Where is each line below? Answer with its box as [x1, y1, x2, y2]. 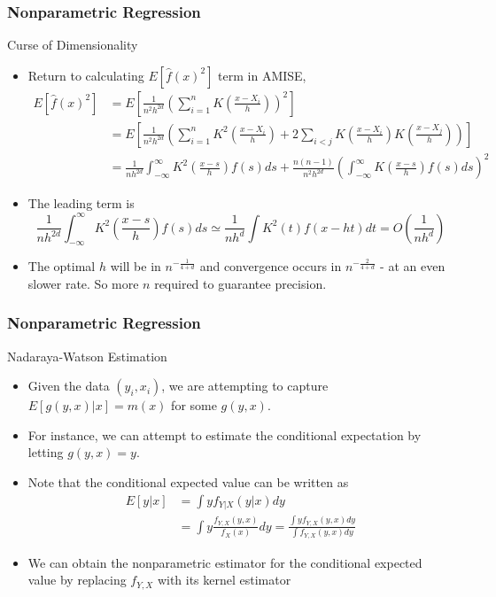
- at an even [380, 257, 446, 275]
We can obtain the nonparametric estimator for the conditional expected [27, 553, 422, 571]
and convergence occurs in [199, 257, 342, 275]
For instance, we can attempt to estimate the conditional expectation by [27, 425, 422, 444]
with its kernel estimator [157, 570, 291, 589]
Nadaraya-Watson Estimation [7, 346, 167, 365]
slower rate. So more [27, 274, 139, 292]
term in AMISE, [218, 66, 306, 84]
